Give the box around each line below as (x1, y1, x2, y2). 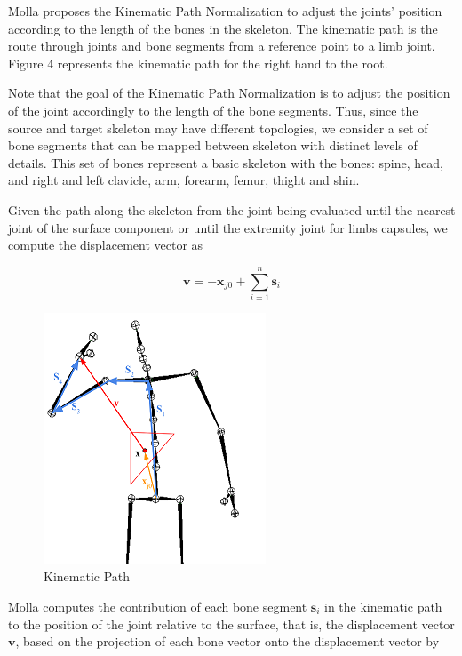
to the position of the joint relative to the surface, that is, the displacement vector (8, 614, 455, 633)
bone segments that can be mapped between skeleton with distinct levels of (8, 136, 418, 155)
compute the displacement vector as (8, 236, 203, 254)
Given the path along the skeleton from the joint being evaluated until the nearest (8, 200, 456, 219)
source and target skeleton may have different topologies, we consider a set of (8, 118, 428, 137)
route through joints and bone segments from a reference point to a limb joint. (8, 36, 435, 55)
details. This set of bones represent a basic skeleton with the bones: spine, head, (8, 153, 443, 172)
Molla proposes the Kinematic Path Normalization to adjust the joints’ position (8, 2, 442, 20)
